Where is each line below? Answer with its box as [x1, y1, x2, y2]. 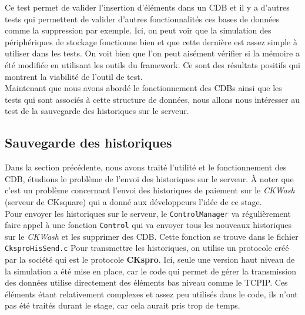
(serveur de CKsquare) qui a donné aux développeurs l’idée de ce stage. [5, 195, 262, 207]
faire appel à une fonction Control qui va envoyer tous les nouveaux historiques [5, 219, 292, 231]
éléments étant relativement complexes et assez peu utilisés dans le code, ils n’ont [5, 287, 298, 300]
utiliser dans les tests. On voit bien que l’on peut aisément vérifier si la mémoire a [5, 47, 300, 59]
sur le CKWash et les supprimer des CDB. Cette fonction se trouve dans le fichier [5, 230, 299, 242]
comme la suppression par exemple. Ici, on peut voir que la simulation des [5, 24, 272, 36]
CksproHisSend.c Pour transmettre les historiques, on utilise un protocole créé [5, 242, 289, 254]
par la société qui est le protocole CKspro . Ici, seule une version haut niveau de [5, 253, 295, 266]
